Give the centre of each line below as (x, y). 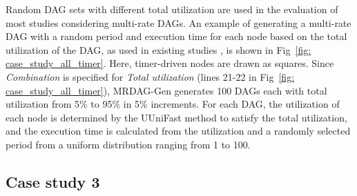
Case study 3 (53, 181)
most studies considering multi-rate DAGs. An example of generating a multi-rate (178, 22)
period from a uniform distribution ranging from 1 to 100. (128, 144)
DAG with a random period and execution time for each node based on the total (176, 36)
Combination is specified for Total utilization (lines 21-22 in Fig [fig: (150, 76)
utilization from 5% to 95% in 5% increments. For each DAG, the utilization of (173, 104)
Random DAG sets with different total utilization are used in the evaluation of (172, 9)
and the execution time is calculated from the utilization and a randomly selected (178, 131)
